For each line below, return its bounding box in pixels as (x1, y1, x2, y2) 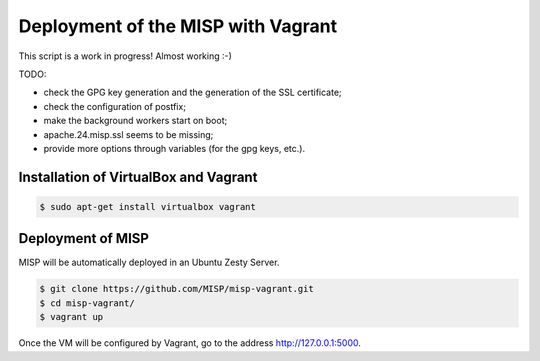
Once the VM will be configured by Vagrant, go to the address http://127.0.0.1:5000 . (18, 337, 362, 349)
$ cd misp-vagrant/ (39, 297, 135, 309)
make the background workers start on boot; (43, 115, 228, 127)
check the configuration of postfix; (43, 100, 187, 112)
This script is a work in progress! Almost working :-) (18, 50, 232, 62)
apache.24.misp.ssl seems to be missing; (43, 128, 214, 140)
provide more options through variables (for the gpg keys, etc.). (43, 142, 305, 154)
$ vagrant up (39, 311, 104, 323)
